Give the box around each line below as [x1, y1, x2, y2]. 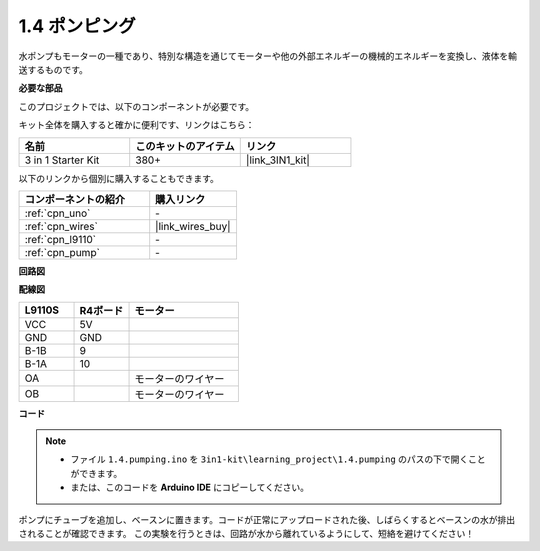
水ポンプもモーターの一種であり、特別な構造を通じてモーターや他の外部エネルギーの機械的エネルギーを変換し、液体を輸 [18, 50, 517, 62]
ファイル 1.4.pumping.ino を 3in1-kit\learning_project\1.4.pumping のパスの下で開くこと [70, 453, 487, 465]
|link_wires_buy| [155, 219, 231, 233]
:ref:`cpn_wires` [24, 219, 99, 233]
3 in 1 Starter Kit [24, 153, 100, 167]
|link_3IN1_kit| [245, 153, 310, 167]
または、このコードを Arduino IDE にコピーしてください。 [70, 481, 310, 494]
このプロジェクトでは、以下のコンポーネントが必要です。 [18, 100, 255, 112]
